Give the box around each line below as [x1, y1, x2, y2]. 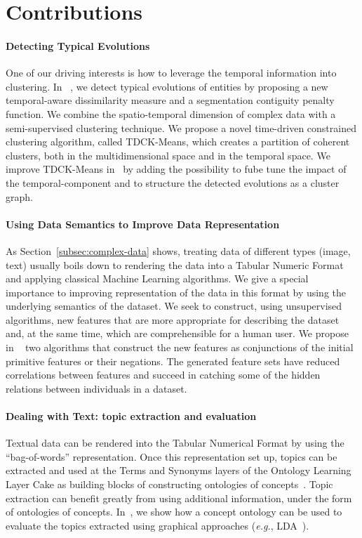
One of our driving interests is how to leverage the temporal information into [6, 65, 337, 80]
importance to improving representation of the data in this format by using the [6, 284, 347, 299]
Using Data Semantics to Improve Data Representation [6, 216, 280, 231]
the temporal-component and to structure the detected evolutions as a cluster [6, 175, 340, 190]
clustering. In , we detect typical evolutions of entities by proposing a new [6, 79, 328, 93]
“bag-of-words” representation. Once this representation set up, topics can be [6, 449, 337, 464]
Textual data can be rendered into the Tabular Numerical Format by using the [6, 435, 344, 450]
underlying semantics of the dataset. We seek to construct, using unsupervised [6, 298, 342, 313]
